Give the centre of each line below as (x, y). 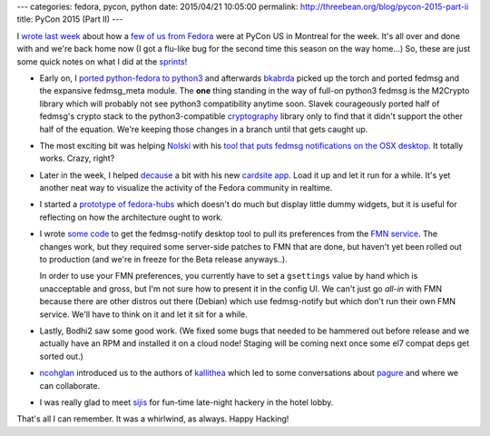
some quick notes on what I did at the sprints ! (102, 61)
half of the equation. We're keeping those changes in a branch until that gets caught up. (204, 129)
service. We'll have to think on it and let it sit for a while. (144, 314)
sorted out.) (61, 356)
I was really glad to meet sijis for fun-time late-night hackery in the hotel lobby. (186, 402)
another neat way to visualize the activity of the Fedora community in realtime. (186, 188)
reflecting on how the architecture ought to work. (131, 217)
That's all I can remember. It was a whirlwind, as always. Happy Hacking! (153, 419)
